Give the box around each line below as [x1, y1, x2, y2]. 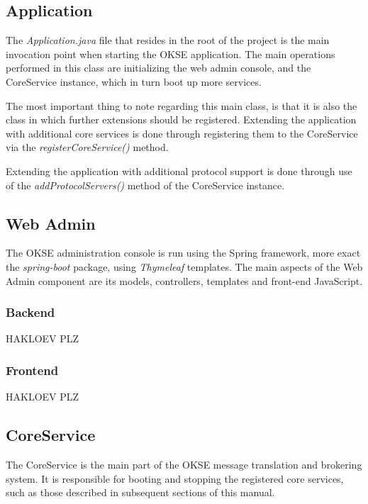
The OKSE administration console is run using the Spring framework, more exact [6, 245, 361, 260]
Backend [6, 303, 55, 321]
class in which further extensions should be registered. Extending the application [6, 112, 357, 127]
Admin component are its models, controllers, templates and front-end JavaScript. [6, 273, 363, 288]
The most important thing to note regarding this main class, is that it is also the [6, 98, 357, 113]
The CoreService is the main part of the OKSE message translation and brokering [6, 457, 362, 471]
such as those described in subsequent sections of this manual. [6, 485, 275, 500]
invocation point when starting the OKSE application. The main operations [6, 46, 335, 61]
